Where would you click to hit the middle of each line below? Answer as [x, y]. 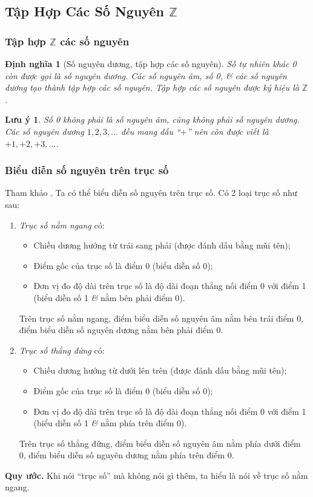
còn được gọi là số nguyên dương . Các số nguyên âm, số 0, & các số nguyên [146, 75]
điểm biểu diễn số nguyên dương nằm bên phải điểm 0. [121, 330]
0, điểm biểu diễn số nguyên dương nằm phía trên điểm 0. [127, 455]
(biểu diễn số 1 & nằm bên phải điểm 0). [109, 297]
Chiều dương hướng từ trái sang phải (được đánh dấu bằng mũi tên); [162, 245]
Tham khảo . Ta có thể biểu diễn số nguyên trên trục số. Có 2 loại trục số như [151, 193]
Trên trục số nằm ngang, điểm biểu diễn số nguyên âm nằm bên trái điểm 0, [161, 318]
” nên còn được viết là [228, 131]
